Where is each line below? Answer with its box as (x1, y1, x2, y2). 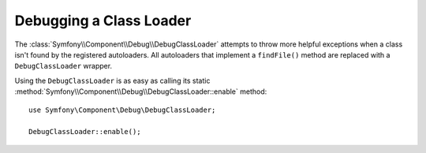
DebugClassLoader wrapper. (14, 62, 113, 71)
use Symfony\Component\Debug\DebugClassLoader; (28, 105, 216, 114)
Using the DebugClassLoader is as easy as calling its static (14, 76, 211, 85)
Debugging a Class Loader (14, 12, 192, 29)
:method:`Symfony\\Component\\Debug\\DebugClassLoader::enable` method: (14, 87, 267, 96)
